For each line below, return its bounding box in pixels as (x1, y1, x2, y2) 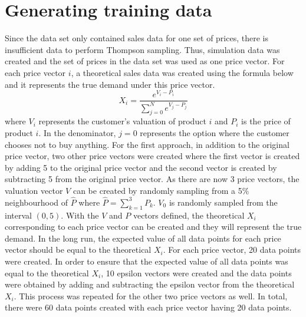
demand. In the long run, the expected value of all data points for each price (5, 232, 281, 244)
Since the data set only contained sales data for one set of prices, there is (5, 32, 268, 44)
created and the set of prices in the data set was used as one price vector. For (5, 55, 285, 67)
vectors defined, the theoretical (133, 209, 245, 221)
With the (65, 209, 99, 221)
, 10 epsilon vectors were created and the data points (101, 266, 292, 279)
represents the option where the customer (140, 126, 289, 138)
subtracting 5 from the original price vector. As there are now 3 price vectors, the (5, 173, 300, 185)
